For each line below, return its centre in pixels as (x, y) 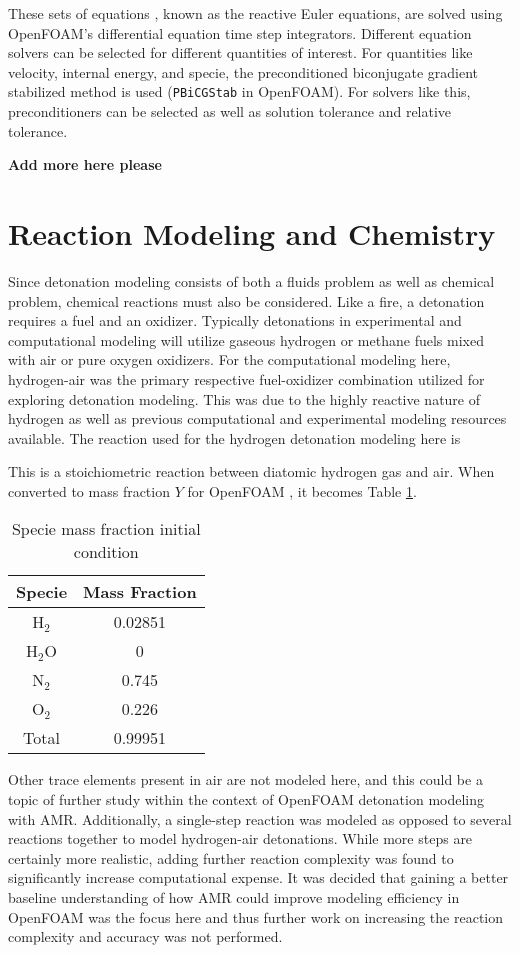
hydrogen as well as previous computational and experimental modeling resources (257, 418)
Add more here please (85, 164)
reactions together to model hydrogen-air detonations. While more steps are (240, 838)
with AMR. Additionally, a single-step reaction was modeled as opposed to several (260, 818)
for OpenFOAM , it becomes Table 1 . (302, 490)
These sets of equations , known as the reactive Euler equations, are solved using (255, 13)
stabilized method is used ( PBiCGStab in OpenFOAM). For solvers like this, (239, 91)
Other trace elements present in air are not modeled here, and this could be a (245, 779)
